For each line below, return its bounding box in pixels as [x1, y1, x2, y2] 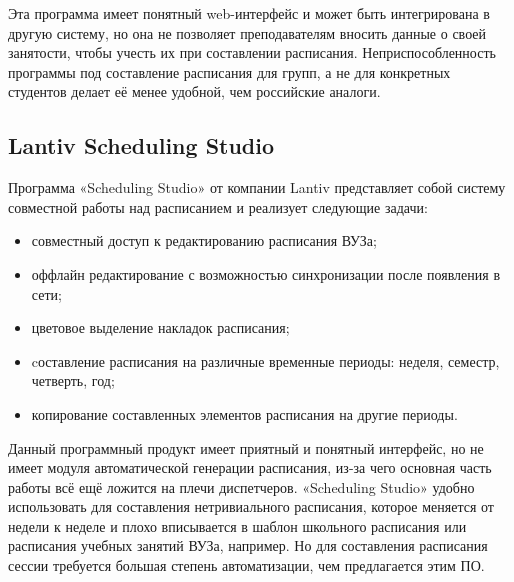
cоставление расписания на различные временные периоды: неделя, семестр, [31, 350, 500, 371]
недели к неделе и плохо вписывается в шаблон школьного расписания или [8, 515, 467, 536]
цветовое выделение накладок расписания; [31, 317, 290, 338]
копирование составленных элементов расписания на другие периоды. [31, 403, 458, 424]
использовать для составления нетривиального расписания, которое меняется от [8, 496, 494, 517]
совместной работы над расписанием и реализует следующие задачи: [8, 196, 428, 217]
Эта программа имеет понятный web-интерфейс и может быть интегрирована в [8, 3, 490, 23]
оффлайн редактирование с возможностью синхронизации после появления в [31, 263, 501, 284]
